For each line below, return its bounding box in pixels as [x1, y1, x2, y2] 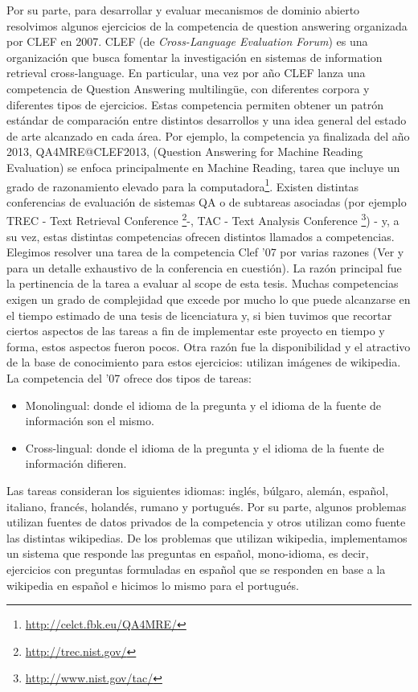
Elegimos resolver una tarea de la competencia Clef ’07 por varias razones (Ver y [6, 244, 404, 260]
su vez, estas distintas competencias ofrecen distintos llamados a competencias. [6, 227, 395, 244]
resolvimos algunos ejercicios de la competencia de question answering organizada [6, 17, 408, 34]
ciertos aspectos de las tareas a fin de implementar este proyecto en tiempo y [6, 322, 385, 339]
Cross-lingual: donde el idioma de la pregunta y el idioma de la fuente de [25, 439, 384, 456]
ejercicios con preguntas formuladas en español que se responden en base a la [6, 560, 386, 577]
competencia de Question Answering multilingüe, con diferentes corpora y [6, 80, 370, 96]
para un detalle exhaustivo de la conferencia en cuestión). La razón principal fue [6, 259, 402, 276]
